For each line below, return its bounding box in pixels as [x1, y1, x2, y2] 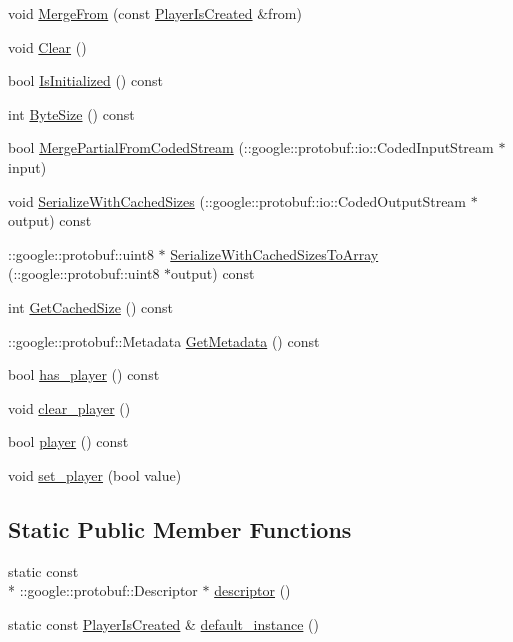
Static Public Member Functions [8, 513, 352, 544]
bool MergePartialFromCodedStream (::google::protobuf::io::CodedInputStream [8, 137, 494, 158]
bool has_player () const [8, 364, 160, 385]
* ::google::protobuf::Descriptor [8, 580, 198, 601]
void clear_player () [8, 397, 131, 418]
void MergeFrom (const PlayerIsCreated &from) [8, 3, 302, 23]
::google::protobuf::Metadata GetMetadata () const [8, 330, 320, 351]
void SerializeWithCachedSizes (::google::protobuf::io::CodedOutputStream [8, 190, 467, 211]
